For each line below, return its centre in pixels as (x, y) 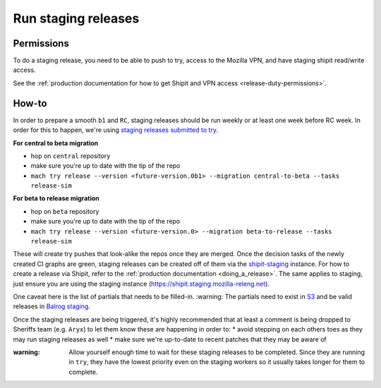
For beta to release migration (56, 198)
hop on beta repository (65, 211)
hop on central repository (71, 156)
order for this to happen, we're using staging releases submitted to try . (116, 130)
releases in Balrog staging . (52, 306)
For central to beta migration (56, 143)
